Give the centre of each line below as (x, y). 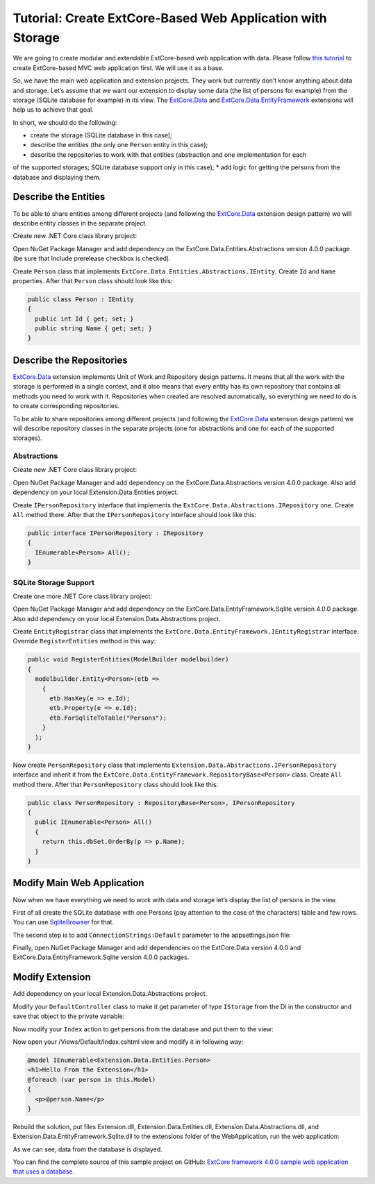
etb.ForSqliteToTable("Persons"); (108, 718)
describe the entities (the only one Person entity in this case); (119, 145)
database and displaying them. (57, 177)
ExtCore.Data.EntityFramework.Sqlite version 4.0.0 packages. (101, 957)
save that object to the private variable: (69, 1016)
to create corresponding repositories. (66, 406)
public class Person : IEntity (81, 299)
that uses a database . (44, 1172)
